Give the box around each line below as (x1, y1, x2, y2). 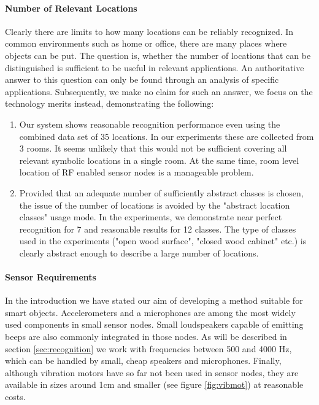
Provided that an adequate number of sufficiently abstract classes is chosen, (19, 186, 304, 199)
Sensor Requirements (5, 271, 96, 283)
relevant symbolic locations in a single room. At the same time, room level (19, 153, 299, 166)
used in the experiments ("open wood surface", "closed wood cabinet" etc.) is (19, 234, 307, 247)
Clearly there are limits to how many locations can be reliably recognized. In (5, 25, 294, 37)
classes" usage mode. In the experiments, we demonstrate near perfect (19, 210, 282, 223)
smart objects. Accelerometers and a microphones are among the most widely (5, 306, 296, 318)
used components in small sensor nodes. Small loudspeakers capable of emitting (5, 318, 304, 331)
